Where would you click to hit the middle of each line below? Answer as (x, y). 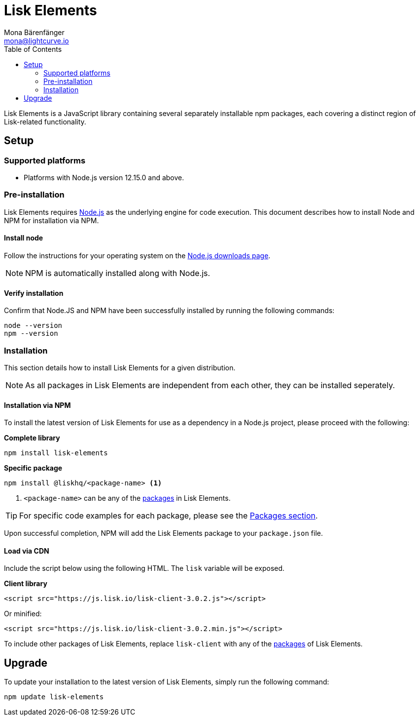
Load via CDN (27, 551)
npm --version (31, 334)
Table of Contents (33, 49)
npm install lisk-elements (56, 453)
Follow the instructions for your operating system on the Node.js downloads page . (137, 255)
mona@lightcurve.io (36, 40)
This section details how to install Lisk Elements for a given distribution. (120, 367)
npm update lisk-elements (54, 697)
